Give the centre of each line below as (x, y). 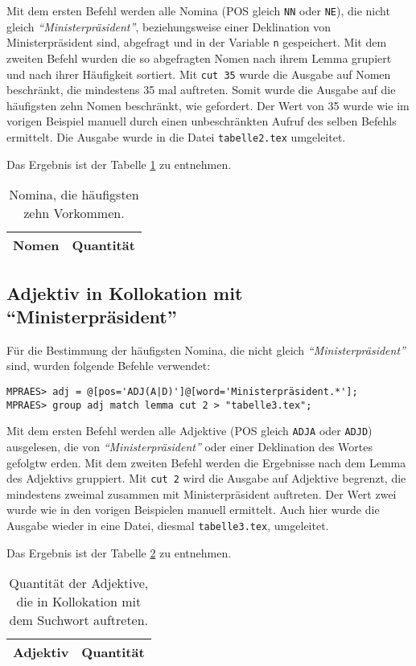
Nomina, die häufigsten (74, 195)
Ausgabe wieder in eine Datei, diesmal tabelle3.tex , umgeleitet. (168, 525)
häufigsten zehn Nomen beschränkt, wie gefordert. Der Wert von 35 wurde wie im (208, 105)
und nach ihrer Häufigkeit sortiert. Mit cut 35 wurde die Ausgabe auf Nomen (199, 74)
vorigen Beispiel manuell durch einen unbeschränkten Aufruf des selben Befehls (202, 121)
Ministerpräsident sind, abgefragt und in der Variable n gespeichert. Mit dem (197, 42)
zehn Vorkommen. (74, 213)
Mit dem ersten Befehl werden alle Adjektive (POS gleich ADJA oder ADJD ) (189, 431)
